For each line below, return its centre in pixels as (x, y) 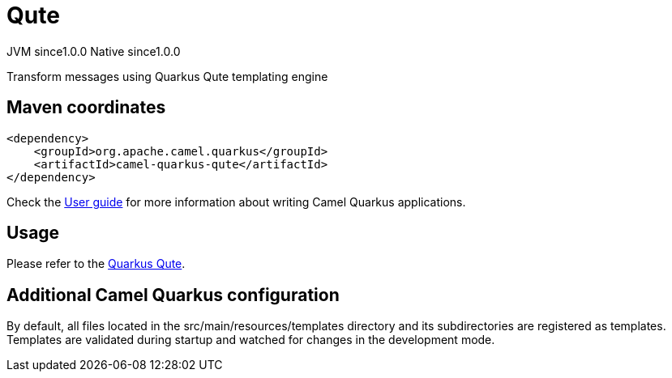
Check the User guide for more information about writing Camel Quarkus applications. (236, 202)
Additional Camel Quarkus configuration (173, 295)
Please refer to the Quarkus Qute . (96, 264)
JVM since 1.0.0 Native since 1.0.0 (94, 51)
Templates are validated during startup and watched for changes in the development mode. (251, 340)
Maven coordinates (86, 108)
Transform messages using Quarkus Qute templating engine (167, 76)
